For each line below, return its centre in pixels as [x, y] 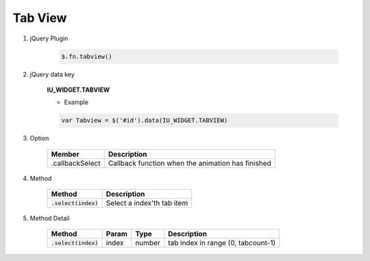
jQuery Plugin [49, 38]
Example [76, 102]
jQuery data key [52, 74]
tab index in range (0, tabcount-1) [222, 243]
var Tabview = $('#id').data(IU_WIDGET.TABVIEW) [145, 121]
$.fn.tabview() [87, 56]
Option [39, 138]
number [147, 243]
